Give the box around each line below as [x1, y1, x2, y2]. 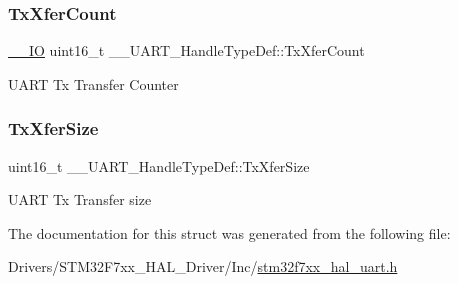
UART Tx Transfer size [8, 189, 152, 210]
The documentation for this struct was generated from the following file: [8, 222, 451, 243]
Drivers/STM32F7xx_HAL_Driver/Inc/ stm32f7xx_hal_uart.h [8, 256, 398, 277]
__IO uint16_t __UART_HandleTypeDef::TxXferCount [8, 40, 365, 61]
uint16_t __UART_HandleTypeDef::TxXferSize [8, 155, 310, 176]
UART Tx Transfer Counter [8, 73, 179, 94]
